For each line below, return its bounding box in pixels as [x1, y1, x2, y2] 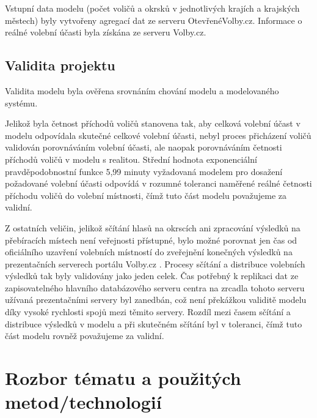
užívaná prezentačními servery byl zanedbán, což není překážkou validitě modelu [5, 293, 307, 306]
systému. [5, 96, 38, 109]
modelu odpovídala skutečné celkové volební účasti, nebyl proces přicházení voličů [5, 129, 312, 141]
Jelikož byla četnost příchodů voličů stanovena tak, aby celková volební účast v [5, 117, 301, 130]
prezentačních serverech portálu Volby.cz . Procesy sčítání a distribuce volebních [5, 257, 305, 270]
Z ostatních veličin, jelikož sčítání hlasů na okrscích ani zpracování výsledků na [5, 221, 301, 234]
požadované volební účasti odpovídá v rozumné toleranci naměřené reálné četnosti [5, 177, 312, 190]
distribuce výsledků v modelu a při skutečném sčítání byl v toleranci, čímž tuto [5, 317, 302, 330]
